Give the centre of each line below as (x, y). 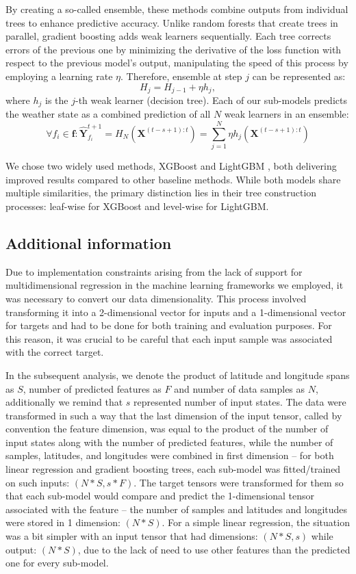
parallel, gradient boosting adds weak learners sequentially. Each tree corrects (168, 36)
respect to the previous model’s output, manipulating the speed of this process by (177, 63)
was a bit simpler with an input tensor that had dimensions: (132, 536)
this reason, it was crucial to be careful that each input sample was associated (169, 338)
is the (57, 100)
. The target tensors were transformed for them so (239, 482)
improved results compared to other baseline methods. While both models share (173, 179)
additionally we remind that (64, 402)
